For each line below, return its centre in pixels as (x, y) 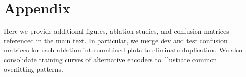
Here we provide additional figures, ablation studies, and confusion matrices (116, 31)
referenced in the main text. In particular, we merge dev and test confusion (116, 40)
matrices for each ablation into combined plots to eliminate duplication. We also (123, 50)
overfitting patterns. (33, 69)
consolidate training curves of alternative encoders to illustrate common (111, 59)
